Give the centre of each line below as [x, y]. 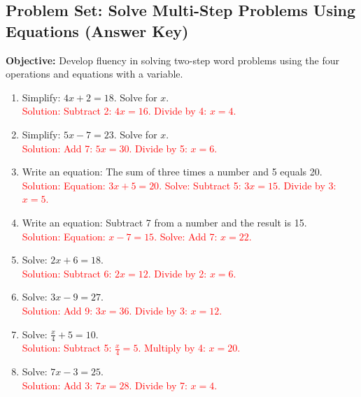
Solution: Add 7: [57, 148]
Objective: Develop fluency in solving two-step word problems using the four [173, 60]
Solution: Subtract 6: [67, 273]
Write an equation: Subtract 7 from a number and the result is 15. [164, 222]
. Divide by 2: [177, 273]
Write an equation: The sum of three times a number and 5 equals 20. [172, 172]
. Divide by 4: [177, 111]
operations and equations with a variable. [94, 74]
